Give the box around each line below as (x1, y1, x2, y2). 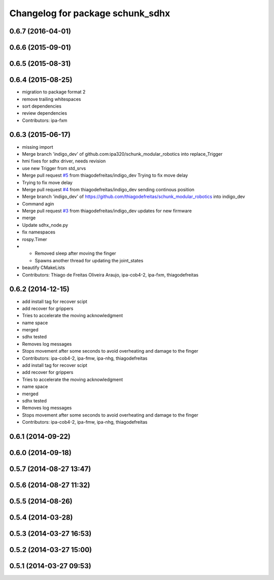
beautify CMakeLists (22, 264, 65, 271)
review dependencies (22, 110, 67, 116)
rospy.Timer (22, 236, 48, 242)
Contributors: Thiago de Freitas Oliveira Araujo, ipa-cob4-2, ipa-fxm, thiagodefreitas (22, 271, 199, 278)
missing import (22, 144, 53, 150)
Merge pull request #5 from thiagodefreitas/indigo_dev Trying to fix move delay (22, 173, 188, 179)
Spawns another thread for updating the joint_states (35, 257, 144, 263)
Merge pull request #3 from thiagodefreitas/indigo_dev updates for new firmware (22, 208, 192, 214)
